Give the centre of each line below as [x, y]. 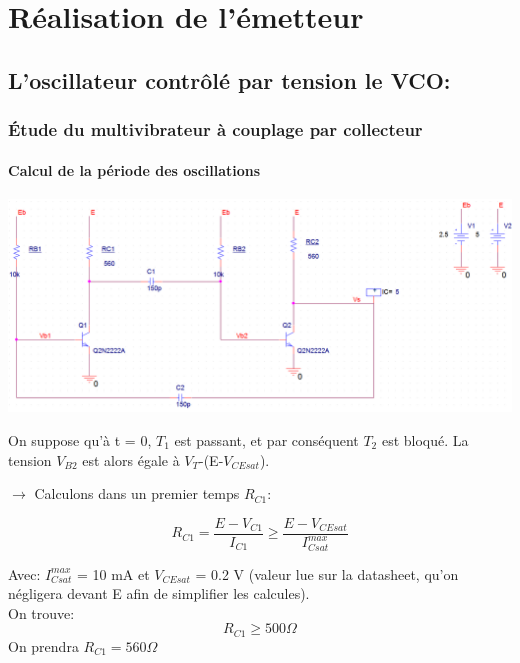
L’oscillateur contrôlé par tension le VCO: [229, 79]
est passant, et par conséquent [266, 440]
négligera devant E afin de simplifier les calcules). [159, 593]
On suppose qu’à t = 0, [80, 440]
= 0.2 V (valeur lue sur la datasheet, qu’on [327, 573]
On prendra [43, 645]
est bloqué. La [425, 440]
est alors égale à [131, 459]
